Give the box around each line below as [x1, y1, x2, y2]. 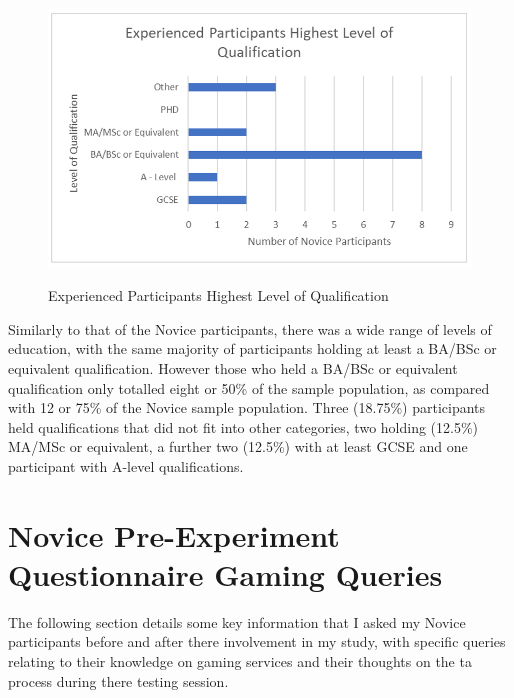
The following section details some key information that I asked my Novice [8, 611, 466, 632]
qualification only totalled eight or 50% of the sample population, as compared [8, 377, 490, 398]
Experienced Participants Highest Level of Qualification [48, 285, 389, 306]
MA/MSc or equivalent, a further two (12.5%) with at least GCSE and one [8, 436, 468, 457]
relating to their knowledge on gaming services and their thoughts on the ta [8, 650, 472, 671]
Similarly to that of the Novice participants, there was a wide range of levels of [8, 318, 492, 339]
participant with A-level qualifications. [8, 455, 244, 476]
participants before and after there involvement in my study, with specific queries [8, 631, 506, 652]
